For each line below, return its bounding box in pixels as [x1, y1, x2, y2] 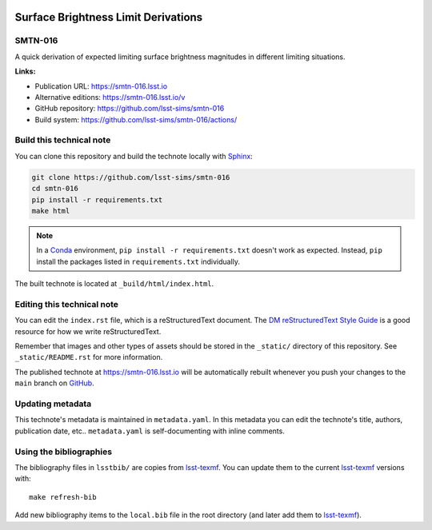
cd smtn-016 [31, 184, 79, 193]
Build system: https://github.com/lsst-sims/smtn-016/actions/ [34, 114, 238, 124]
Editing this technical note [14, 298, 119, 309]
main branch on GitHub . [14, 378, 95, 388]
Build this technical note [14, 134, 111, 145]
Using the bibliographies [14, 446, 112, 457]
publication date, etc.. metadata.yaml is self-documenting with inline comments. [14, 426, 286, 436]
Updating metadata [14, 398, 92, 409]
